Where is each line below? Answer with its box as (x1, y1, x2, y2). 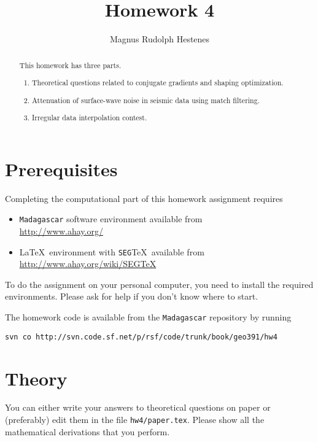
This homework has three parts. (19, 60, 122, 70)
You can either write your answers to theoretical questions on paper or (5, 401, 271, 414)
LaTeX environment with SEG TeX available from (19, 245, 204, 258)
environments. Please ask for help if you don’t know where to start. (5, 290, 258, 303)
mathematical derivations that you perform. (5, 425, 170, 438)
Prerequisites (5, 156, 118, 181)
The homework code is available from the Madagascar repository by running (5, 311, 292, 324)
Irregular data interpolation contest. (32, 112, 147, 123)
